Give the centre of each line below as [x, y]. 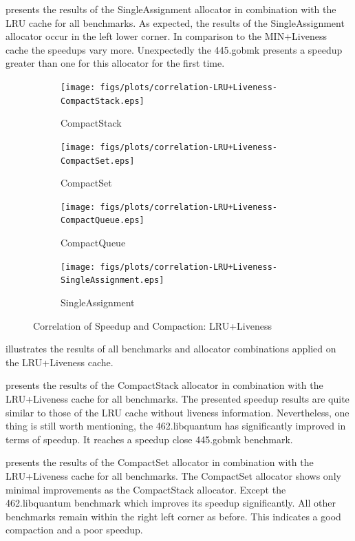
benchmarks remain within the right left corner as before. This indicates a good [173, 516]
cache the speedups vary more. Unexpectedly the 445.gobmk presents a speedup [174, 49]
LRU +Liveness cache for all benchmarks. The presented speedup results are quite [177, 398]
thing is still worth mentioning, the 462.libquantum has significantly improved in [176, 426]
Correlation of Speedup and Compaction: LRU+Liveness [152, 325]
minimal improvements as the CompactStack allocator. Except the [146, 489]
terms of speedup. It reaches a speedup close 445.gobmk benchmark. [149, 439]
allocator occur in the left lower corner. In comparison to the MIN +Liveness [166, 36]
